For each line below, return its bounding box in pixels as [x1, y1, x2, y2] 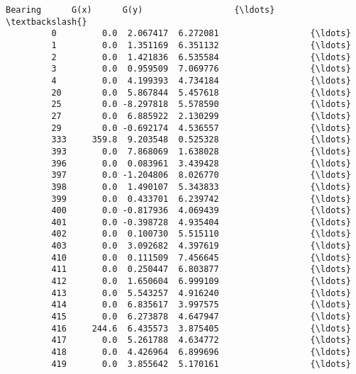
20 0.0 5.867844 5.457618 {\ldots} [51, 87, 351, 98]
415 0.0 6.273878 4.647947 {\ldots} [51, 312, 351, 322]
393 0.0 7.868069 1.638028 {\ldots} [51, 146, 351, 157]
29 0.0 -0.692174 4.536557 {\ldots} [51, 123, 351, 133]
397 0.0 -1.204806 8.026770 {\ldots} [51, 170, 351, 181]
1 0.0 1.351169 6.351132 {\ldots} [51, 40, 351, 50]
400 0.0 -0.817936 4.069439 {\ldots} [51, 205, 351, 216]
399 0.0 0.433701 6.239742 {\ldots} [51, 193, 351, 204]
